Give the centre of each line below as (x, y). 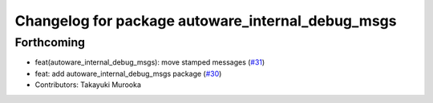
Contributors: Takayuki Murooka (88, 85)
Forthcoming (50, 42)
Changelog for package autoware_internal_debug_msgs (206, 21)
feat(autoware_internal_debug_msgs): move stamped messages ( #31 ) (150, 62)
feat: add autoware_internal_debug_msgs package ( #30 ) (128, 73)
